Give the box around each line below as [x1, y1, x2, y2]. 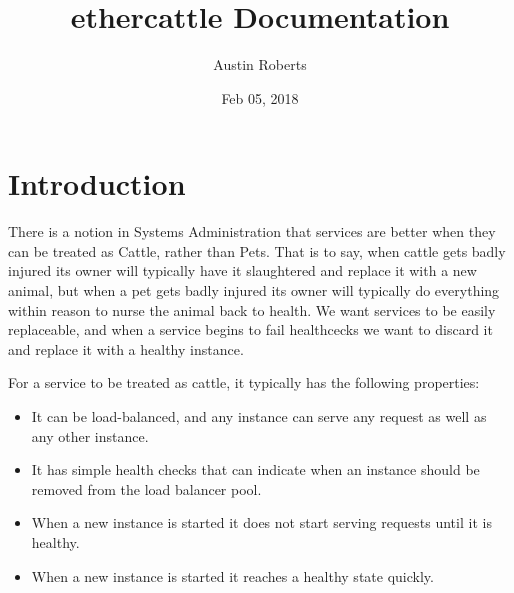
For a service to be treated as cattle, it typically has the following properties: [8, 372, 480, 393]
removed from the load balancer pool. [31, 478, 262, 499]
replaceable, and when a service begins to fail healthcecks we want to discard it [8, 319, 493, 340]
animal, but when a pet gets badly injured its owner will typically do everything [8, 280, 500, 301]
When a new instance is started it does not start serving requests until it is [31, 512, 492, 533]
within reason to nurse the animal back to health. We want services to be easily [8, 299, 496, 320]
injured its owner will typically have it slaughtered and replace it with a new [8, 260, 477, 281]
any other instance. [31, 425, 149, 446]
